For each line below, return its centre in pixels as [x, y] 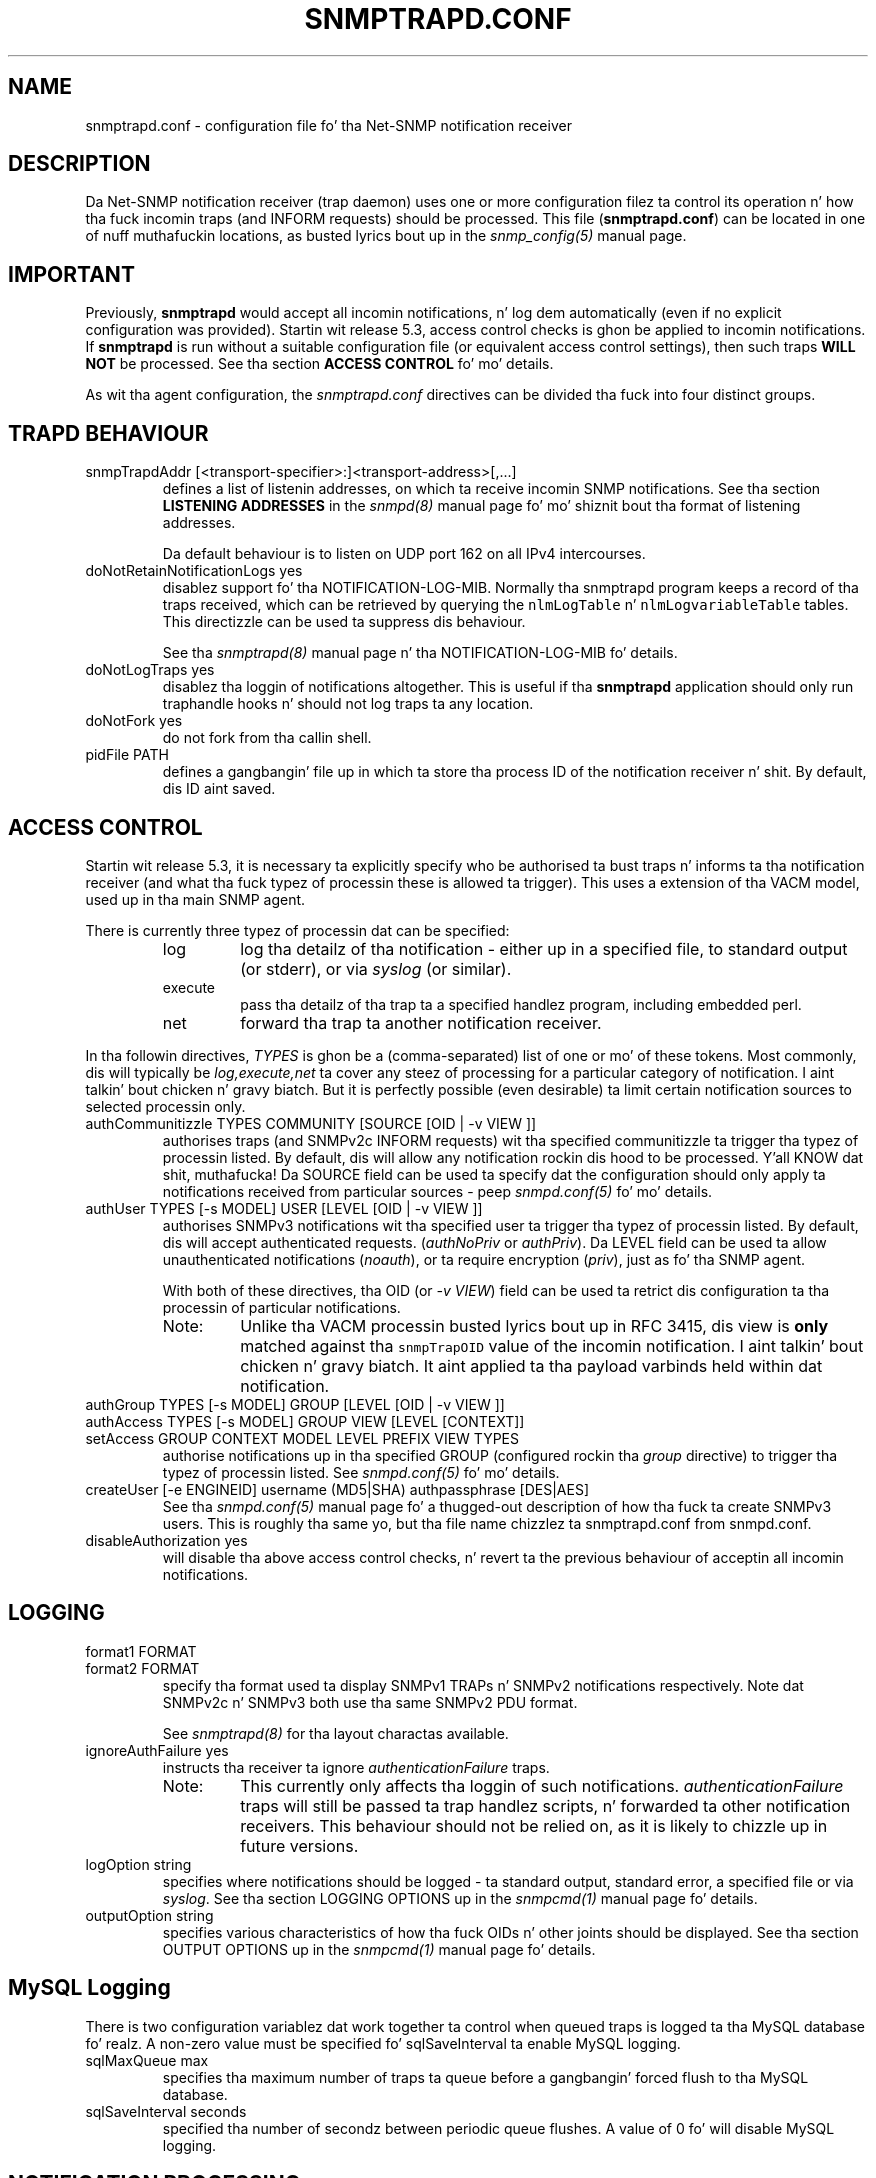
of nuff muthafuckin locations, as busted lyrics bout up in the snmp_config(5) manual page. [386, 236]
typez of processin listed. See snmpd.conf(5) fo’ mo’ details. [361, 1472]
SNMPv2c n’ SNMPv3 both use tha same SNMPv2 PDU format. [370, 1702]
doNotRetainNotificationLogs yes [194, 571]
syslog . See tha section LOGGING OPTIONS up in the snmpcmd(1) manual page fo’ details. [460, 1898]
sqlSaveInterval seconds [166, 2111]
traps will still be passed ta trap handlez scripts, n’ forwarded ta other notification [545, 1805]
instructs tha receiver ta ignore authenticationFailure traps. [356, 1767]
